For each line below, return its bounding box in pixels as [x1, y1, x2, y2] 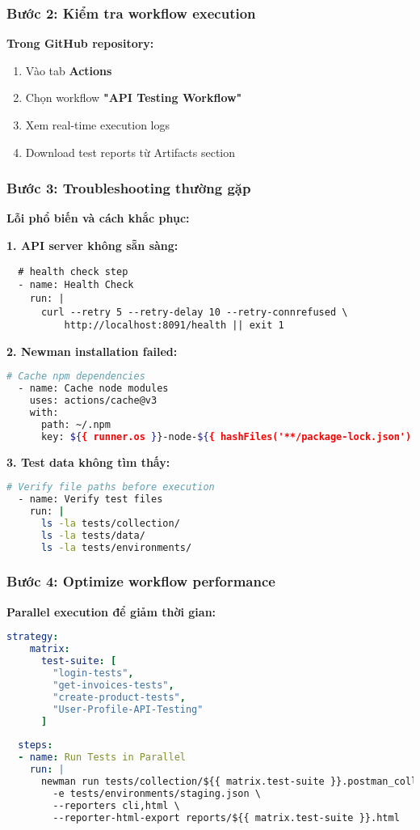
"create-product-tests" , [52, 691, 186, 703]
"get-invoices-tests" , [52, 679, 174, 691]
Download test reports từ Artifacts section [25, 143, 236, 160]
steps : [18, 739, 53, 752]
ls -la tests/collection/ [40, 517, 180, 529]
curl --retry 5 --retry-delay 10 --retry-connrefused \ [40, 306, 348, 318]
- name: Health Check [18, 279, 134, 291]
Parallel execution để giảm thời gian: [6, 603, 216, 620]
